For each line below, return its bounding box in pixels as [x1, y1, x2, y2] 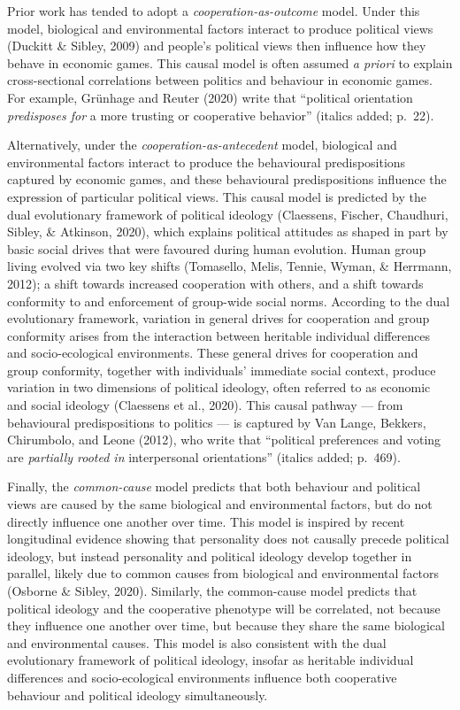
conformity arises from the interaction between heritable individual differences [7, 326, 431, 344]
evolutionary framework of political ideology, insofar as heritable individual [7, 651, 414, 669]
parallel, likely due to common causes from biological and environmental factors [7, 564, 440, 583]
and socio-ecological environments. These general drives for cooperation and [7, 343, 418, 362]
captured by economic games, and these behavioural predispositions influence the [7, 170, 447, 189]
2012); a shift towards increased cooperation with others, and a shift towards [7, 274, 424, 292]
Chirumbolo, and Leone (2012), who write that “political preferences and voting [7, 430, 441, 449]
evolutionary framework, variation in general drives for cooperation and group [7, 309, 430, 328]
